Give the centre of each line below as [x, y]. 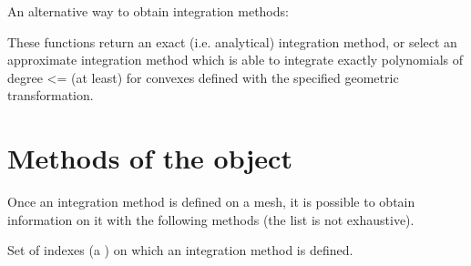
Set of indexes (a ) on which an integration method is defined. [180, 250]
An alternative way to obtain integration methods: [148, 11]
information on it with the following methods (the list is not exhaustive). [211, 219]
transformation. [51, 95]
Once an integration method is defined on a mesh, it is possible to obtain [211, 202]
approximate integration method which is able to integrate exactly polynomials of [235, 60]
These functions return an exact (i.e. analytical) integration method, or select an [232, 41]
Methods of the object [150, 158]
